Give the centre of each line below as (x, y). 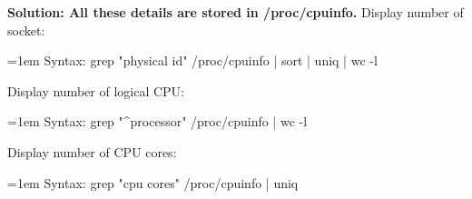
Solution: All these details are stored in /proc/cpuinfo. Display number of (236, 12)
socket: (26, 30)
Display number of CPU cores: (92, 151)
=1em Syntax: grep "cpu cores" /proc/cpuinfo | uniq (153, 182)
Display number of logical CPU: (96, 90)
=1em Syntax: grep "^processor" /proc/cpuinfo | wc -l (157, 121)
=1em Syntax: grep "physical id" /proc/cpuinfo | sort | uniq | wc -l (192, 60)
